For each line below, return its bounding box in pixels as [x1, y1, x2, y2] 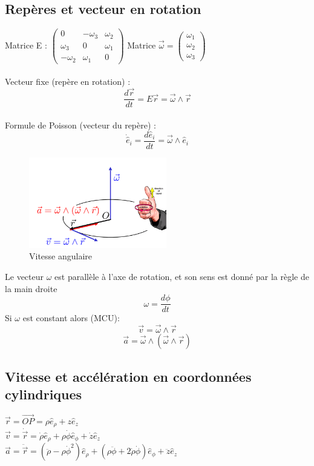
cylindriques [5, 384, 82, 403]
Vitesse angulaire [29, 250, 93, 262]
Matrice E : [5, 38, 47, 51]
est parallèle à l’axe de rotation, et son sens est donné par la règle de [54, 270, 309, 283]
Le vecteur [5, 270, 44, 283]
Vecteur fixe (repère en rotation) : [5, 75, 131, 88]
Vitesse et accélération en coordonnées [5, 367, 252, 385]
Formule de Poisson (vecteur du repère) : [5, 118, 156, 131]
